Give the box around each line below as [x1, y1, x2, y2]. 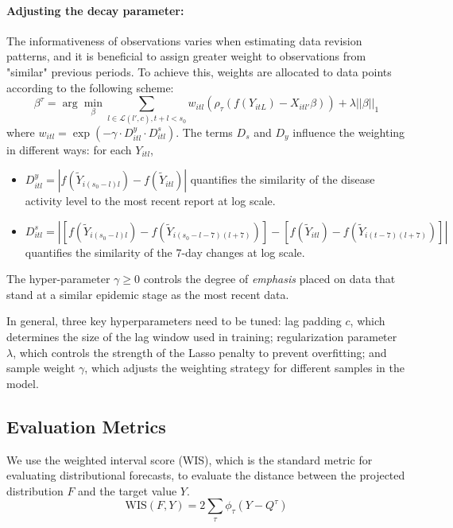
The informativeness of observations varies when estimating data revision [6, 32, 362, 49]
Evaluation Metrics [6, 413, 166, 438]
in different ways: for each [6, 141, 132, 157]
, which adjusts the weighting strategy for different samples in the [84, 359, 405, 376]
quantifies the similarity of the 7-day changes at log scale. [25, 243, 305, 260]
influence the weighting [292, 123, 405, 140]
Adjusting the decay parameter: [6, 2, 184, 18]
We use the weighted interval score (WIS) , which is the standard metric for [6, 451, 373, 468]
